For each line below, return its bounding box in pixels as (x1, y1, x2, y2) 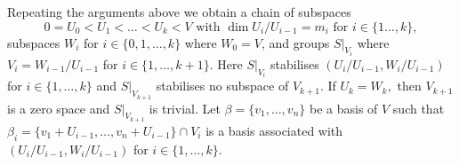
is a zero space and (7, 98, 110, 117)
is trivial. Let (149, 98, 221, 117)
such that (392, 98, 445, 117)
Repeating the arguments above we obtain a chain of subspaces (7, 3, 351, 20)
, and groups (262, 33, 330, 51)
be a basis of (309, 98, 378, 117)
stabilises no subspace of (156, 76, 289, 95)
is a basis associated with (205, 121, 343, 139)
